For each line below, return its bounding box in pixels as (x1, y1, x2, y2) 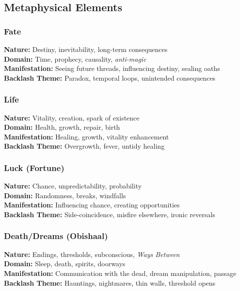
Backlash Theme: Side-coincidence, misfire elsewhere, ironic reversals (4, 209, 215, 219)
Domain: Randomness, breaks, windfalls (4, 190, 126, 200)
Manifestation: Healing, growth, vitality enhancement (4, 131, 169, 141)
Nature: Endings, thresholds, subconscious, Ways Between (4, 249, 180, 259)
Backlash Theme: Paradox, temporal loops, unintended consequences (4, 72, 216, 83)
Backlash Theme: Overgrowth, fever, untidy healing (4, 141, 165, 151)
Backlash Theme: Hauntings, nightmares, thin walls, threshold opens (4, 277, 216, 288)
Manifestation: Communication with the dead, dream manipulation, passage (4, 268, 237, 278)
